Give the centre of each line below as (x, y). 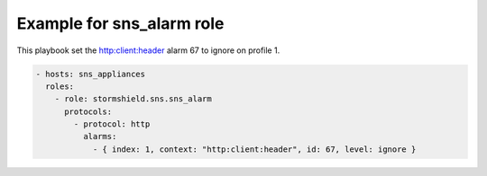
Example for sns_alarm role (120, 23)
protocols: (88, 111)
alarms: (100, 136)
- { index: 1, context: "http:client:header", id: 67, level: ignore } (254, 149)
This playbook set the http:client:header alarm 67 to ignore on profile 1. (148, 50)
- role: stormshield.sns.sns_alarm (133, 99)
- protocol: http (112, 124)
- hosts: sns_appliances (91, 74)
